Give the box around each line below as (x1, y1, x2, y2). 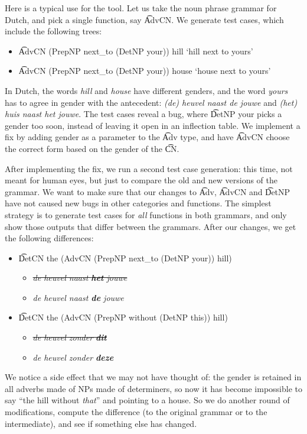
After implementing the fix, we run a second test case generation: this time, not (5, 162, 293, 174)
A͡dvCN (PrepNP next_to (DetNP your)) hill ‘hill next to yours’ (18, 44, 253, 57)
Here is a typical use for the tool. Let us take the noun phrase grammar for (5, 2, 277, 14)
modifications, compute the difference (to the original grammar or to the (5, 406, 267, 418)
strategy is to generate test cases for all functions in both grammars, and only (5, 208, 287, 221)
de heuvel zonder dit (32, 331, 107, 344)
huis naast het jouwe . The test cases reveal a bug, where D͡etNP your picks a (5, 108, 282, 120)
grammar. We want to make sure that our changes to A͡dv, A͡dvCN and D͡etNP (5, 185, 290, 197)
